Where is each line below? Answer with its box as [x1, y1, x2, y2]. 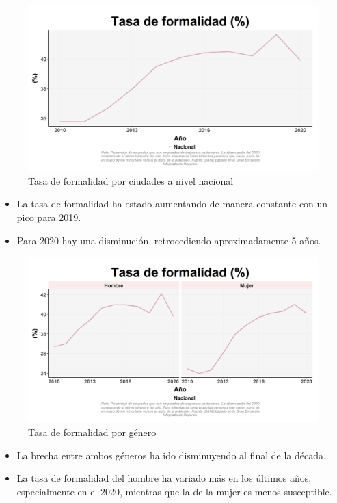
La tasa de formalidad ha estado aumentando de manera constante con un [16, 196, 328, 211]
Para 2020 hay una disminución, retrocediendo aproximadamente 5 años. [16, 233, 321, 247]
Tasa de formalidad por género [28, 425, 157, 439]
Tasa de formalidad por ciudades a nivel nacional [28, 173, 234, 188]
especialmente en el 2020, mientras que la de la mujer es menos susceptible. [16, 484, 332, 498]
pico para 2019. [16, 210, 81, 224]
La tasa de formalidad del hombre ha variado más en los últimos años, [16, 471, 312, 485]
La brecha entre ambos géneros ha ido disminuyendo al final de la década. [16, 448, 326, 462]
